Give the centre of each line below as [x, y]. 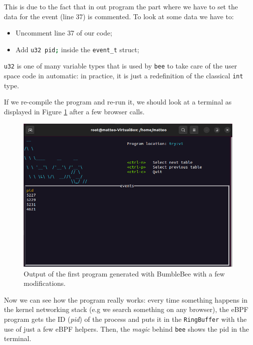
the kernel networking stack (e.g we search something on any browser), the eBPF [126, 309]
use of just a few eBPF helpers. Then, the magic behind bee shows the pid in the [126, 328]
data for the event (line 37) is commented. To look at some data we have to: [119, 16]
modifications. [45, 283]
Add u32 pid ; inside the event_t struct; [77, 49]
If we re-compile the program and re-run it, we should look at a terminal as [118, 102]
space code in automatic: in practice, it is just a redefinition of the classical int [124, 76]
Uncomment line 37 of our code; [64, 33]
